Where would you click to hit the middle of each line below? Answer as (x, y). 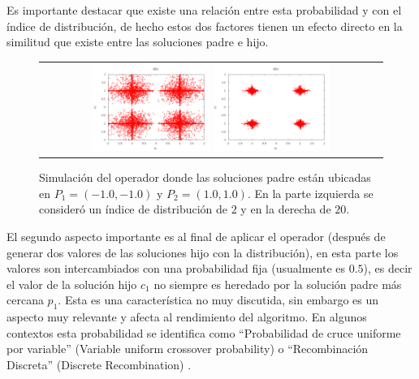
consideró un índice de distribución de (134, 209)
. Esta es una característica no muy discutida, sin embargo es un (218, 300)
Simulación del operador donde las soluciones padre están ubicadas (205, 177)
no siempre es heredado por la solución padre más (278, 284)
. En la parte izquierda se (310, 193)
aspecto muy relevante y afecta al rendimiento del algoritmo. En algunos (187, 317)
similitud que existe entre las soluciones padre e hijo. (138, 42)
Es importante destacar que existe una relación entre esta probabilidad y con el (204, 10)
